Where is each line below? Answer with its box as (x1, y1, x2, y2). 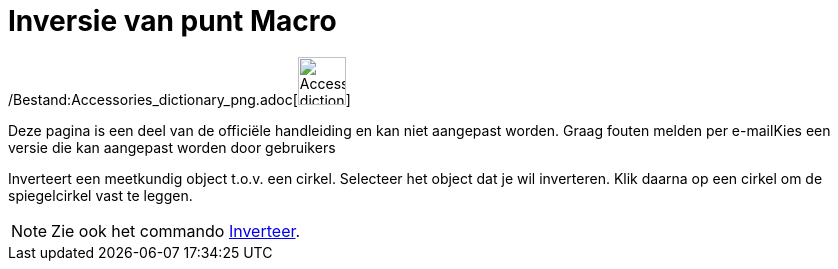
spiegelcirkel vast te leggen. (8, 186, 193, 204)
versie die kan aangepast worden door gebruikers (8, 138, 336, 156)
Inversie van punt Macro (8, 4, 337, 38)
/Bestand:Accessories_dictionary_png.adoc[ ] (8, 90, 351, 108)
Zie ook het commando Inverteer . (51, 220, 301, 241)
